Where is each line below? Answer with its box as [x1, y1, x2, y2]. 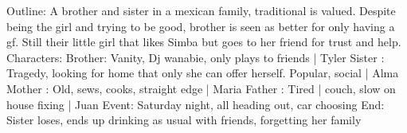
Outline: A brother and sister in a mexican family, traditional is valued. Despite [6, 2, 396, 18]
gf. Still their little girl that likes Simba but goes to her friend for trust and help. [6, 33, 401, 50]
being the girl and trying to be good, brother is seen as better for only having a [6, 18, 395, 34]
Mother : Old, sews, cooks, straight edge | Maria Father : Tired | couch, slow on [6, 80, 396, 96]
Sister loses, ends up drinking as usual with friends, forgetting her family [6, 111, 362, 128]
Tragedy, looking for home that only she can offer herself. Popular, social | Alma [6, 65, 399, 81]
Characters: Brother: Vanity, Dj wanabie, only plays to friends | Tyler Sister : [6, 49, 385, 65]
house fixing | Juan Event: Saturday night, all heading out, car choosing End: [6, 96, 385, 112]
